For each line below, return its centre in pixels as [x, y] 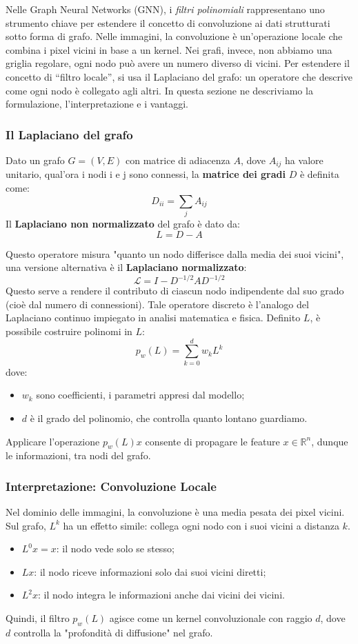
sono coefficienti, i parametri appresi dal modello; [140, 395]
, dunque [330, 441]
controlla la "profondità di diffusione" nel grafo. [113, 632]
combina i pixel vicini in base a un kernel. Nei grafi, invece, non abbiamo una [169, 49]
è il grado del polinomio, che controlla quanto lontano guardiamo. [169, 417]
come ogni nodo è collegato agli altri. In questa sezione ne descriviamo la [159, 90]
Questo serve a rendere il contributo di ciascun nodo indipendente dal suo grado [175, 291]
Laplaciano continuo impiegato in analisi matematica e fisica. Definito [153, 318]
